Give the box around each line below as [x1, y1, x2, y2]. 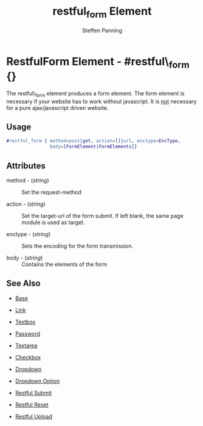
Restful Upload [15, 413, 53, 420]
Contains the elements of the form [21, 261, 108, 268]
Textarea [15, 342, 38, 349]
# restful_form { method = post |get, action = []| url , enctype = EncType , [6, 138, 181, 144]
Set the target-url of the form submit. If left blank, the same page [21, 212, 184, 220]
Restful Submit [15, 389, 52, 396]
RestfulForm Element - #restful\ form [6, 54, 190, 71]
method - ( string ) [6, 177, 50, 184]
